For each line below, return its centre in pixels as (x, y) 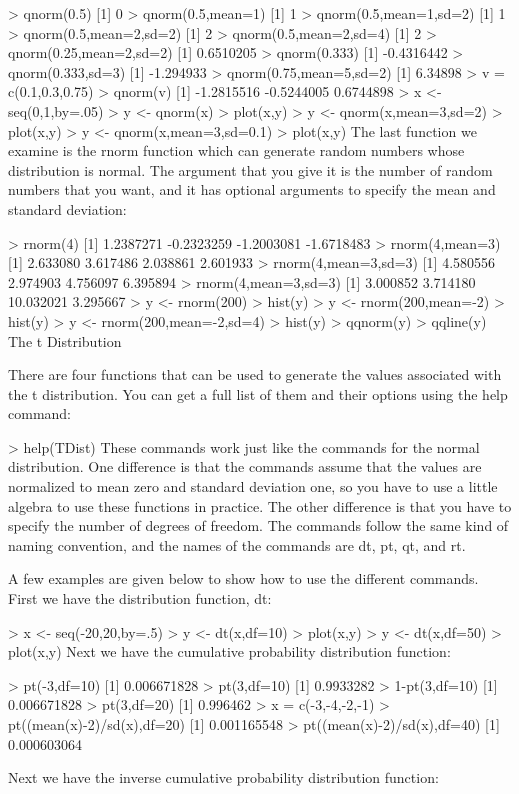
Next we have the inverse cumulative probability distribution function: (223, 777)
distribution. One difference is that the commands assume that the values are (245, 466)
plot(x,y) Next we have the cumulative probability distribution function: (229, 651)
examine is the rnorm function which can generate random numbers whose (236, 150)
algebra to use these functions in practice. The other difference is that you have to (260, 505)
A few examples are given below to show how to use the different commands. (243, 578)
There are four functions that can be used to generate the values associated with (255, 374)
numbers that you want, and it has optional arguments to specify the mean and (252, 189)
